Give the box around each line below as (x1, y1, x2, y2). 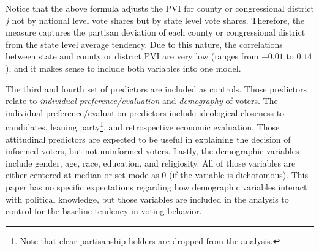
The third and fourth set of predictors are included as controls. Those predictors (6, 82, 307, 95)
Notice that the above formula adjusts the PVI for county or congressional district (6, 2, 314, 14)
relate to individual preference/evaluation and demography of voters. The (6, 94, 278, 107)
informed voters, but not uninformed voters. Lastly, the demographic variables (6, 144, 299, 157)
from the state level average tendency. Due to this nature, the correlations (6, 37, 283, 50)
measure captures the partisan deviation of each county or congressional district (6, 26, 306, 39)
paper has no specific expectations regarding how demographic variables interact (6, 180, 307, 193)
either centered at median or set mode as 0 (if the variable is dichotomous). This (6, 168, 308, 181)
